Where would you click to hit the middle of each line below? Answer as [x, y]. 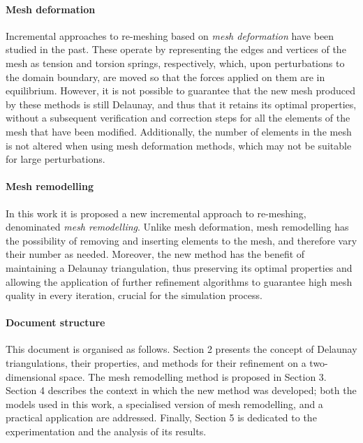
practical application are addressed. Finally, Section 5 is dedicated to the [161, 417]
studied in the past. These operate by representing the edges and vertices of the [176, 49]
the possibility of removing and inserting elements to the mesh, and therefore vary [181, 240]
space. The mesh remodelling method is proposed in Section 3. [193, 376]
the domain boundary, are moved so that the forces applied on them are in [165, 77]
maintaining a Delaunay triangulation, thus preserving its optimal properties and [179, 267]
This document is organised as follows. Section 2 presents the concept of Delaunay [181, 349]
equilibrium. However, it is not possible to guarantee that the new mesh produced [180, 90]
